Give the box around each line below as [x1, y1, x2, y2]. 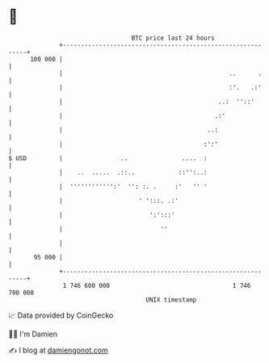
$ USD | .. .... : [8, 154, 208, 163]
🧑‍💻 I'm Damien [8, 329, 58, 339]
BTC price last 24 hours [131, 34, 216, 42]
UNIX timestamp [145, 295, 197, 304]
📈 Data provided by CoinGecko [8, 310, 114, 320]
